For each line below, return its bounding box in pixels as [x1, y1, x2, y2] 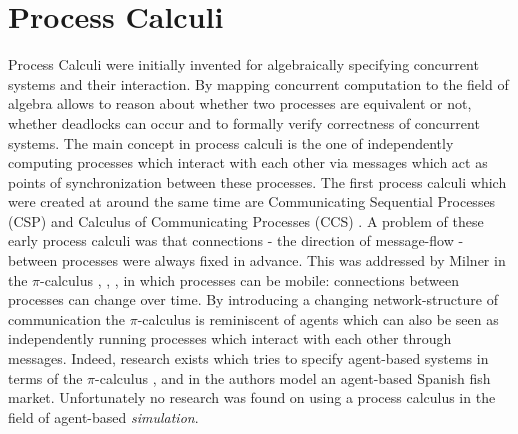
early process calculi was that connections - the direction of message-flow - [8, 230, 464, 251]
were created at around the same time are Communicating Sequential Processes [8, 191, 496, 212]
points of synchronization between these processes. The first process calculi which [8, 171, 507, 192]
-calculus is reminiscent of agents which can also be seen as [137, 308, 499, 329]
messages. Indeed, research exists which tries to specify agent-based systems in [8, 348, 489, 369]
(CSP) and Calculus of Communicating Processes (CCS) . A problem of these [8, 210, 484, 231]
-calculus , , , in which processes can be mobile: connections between [40, 269, 459, 290]
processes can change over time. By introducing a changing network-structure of [8, 289, 498, 310]
